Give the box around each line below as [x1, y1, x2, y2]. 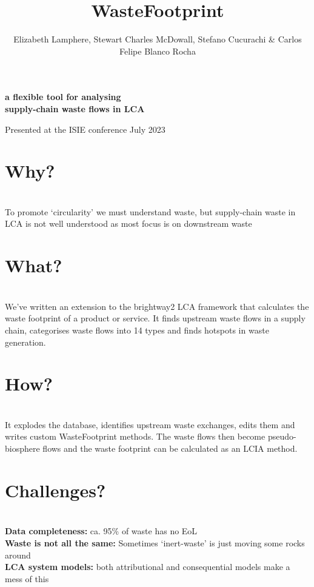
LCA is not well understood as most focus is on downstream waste [5, 217, 252, 230]
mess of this [5, 572, 49, 585]
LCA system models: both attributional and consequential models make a [5, 560, 290, 573]
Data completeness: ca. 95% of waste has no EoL [5, 525, 198, 537]
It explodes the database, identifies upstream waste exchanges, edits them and [5, 418, 295, 431]
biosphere [5, 442, 40, 454]
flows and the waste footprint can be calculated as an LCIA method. [42, 442, 298, 454]
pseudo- [267, 430, 296, 443]
